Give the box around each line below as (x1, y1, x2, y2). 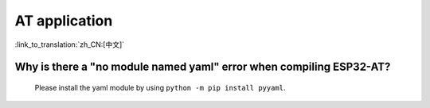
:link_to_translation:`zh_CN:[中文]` (14, 40, 125, 49)
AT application (14, 12, 113, 29)
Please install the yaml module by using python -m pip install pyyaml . (34, 83, 286, 92)
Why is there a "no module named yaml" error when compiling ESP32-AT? (14, 60, 391, 74)
